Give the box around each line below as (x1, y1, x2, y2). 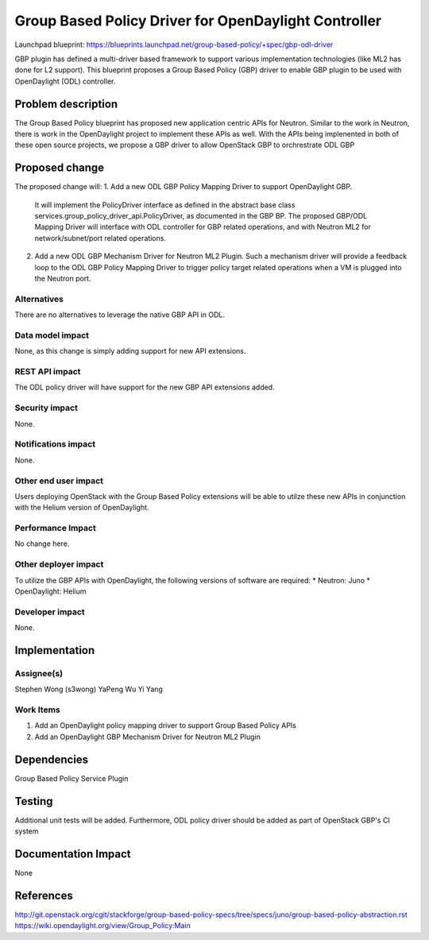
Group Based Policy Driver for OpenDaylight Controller (14, 12, 381, 29)
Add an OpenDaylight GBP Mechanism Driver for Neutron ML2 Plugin (34, 732, 261, 741)
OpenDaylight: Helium (14, 586, 87, 596)
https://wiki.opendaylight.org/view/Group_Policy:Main (14, 921, 191, 930)
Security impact (14, 402, 79, 413)
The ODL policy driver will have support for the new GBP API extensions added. (14, 382, 275, 393)
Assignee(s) (14, 667, 64, 679)
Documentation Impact (14, 847, 131, 861)
